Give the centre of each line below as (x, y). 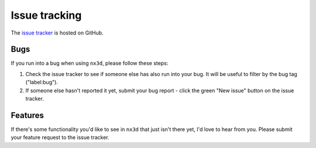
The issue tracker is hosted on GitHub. (57, 33)
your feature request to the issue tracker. (60, 137)
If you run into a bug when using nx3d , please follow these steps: (90, 63)
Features (27, 115)
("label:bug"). (42, 82)
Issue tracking (46, 15)
